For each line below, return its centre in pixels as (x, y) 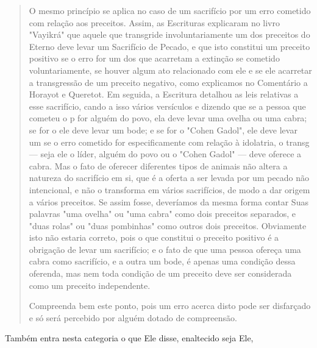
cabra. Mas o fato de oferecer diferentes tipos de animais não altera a (158, 165)
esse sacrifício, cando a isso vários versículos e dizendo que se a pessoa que (167, 106)
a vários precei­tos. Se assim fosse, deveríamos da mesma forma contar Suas (169, 201)
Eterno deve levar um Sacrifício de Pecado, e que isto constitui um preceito (169, 46)
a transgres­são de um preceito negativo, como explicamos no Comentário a (168, 82)
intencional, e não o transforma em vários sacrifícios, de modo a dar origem (169, 189)
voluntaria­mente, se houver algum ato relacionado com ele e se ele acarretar (170, 70)
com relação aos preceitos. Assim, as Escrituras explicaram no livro (154, 22)
